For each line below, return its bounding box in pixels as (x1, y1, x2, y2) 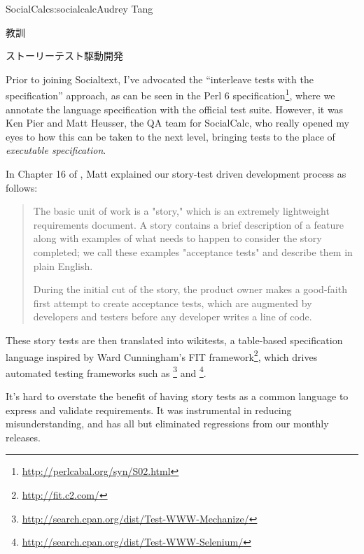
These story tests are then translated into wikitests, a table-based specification (6, 332, 343, 347)
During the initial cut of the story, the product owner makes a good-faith (33, 282, 347, 297)
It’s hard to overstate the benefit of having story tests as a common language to (6, 389, 349, 404)
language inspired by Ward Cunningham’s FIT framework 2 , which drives (6, 347, 318, 364)
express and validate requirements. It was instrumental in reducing (6, 402, 292, 417)
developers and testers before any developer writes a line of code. (33, 309, 312, 324)
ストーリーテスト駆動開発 (6, 48, 123, 63)
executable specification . (6, 143, 106, 157)
